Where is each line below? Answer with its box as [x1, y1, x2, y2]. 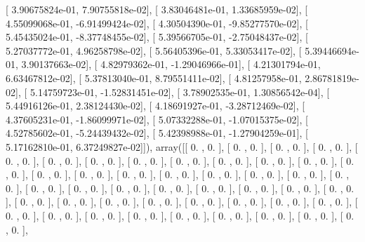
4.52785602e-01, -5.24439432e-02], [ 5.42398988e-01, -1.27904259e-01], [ [6, 126, 308, 140]
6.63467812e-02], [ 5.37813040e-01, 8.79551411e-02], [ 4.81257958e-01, [6, 70, 302, 85]
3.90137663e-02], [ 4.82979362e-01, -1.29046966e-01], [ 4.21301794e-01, [21, 57, 321, 72]
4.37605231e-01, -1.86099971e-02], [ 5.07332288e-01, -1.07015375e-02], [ [6, 112, 308, 126]
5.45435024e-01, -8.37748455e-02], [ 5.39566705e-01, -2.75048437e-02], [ [6, 29, 308, 44]
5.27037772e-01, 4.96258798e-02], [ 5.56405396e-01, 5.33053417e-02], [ [6, 43, 302, 58]
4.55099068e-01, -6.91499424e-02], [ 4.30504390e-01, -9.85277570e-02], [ [6, 15, 308, 30]
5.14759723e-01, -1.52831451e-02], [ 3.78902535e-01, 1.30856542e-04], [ [29, 84, 330, 99]
